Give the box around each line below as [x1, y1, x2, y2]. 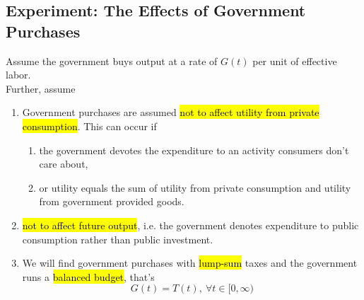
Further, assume [6, 81, 76, 96]
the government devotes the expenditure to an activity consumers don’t [39, 142, 349, 157]
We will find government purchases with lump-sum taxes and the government [22, 255, 358, 270]
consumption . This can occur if [22, 118, 157, 133]
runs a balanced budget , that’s [22, 269, 155, 284]
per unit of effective [252, 53, 337, 68]
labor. [6, 67, 31, 82]
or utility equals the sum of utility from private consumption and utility [39, 180, 351, 195]
